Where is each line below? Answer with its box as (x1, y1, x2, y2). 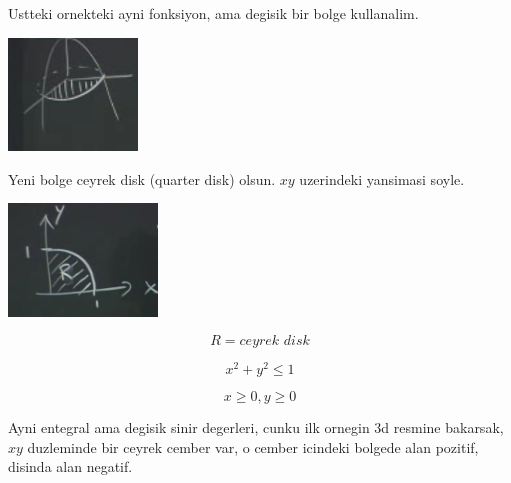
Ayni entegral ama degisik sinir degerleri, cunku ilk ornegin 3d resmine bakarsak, (8, 417, 504, 438)
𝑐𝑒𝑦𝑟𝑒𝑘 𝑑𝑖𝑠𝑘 (239, 334, 310, 349)
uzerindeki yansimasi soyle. (299, 168, 465, 189)
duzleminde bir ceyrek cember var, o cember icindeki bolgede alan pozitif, (27, 436, 479, 457)
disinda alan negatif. (8, 456, 133, 477)
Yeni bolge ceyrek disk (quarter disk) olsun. (8, 168, 276, 189)
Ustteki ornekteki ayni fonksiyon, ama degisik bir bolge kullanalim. (8, 3, 419, 23)
